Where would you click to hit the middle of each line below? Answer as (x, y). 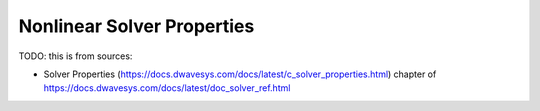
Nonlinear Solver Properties (136, 26)
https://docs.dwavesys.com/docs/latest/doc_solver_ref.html (167, 88)
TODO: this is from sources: (75, 56)
